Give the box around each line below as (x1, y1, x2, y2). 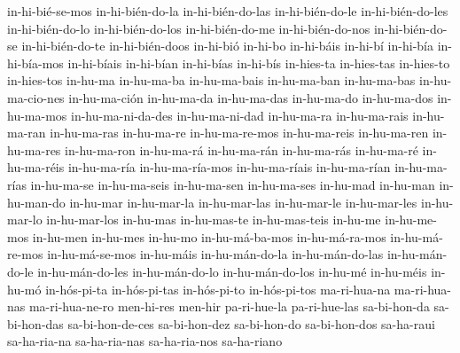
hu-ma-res (7, 140, 61, 159)
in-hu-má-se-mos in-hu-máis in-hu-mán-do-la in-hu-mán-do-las (47, 245, 384, 263)
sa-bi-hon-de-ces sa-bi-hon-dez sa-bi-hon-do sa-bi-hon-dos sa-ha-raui (67, 314, 435, 333)
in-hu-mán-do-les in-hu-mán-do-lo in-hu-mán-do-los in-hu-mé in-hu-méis (37, 262, 427, 280)
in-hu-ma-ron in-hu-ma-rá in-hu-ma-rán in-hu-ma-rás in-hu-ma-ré (65, 140, 418, 159)
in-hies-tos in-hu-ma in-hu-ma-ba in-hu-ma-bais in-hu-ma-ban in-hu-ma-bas (7, 71, 416, 90)
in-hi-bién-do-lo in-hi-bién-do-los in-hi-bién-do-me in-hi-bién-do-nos (7, 19, 370, 37)
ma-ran (7, 123, 46, 142)
